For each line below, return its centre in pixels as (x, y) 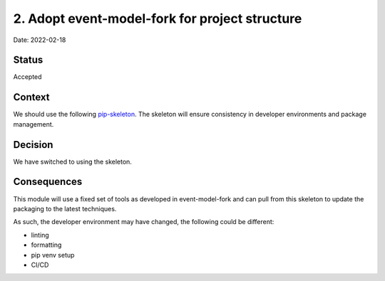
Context (31, 97)
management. (34, 124)
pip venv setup (53, 255)
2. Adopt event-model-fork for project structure (158, 18)
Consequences (48, 182)
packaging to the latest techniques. (65, 208)
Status (28, 60)
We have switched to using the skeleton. (72, 161)
